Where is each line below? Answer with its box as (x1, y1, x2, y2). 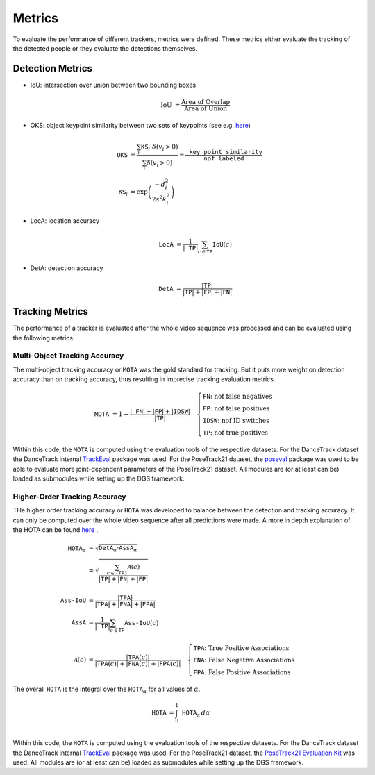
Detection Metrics (12, 62, 93, 74)
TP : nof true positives (202, 429, 269, 437)
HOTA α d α (181, 709, 210, 719)
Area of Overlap (181, 98, 231, 106)
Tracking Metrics (12, 306, 89, 317)
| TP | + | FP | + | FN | (182, 288, 233, 296)
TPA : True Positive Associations (193, 644, 290, 652)
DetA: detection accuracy (30, 264, 103, 272)
